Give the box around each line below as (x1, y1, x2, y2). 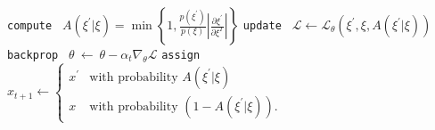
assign (161, 49, 201, 61)
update (242, 20, 282, 32)
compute (7, 20, 53, 32)
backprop (7, 49, 59, 61)
